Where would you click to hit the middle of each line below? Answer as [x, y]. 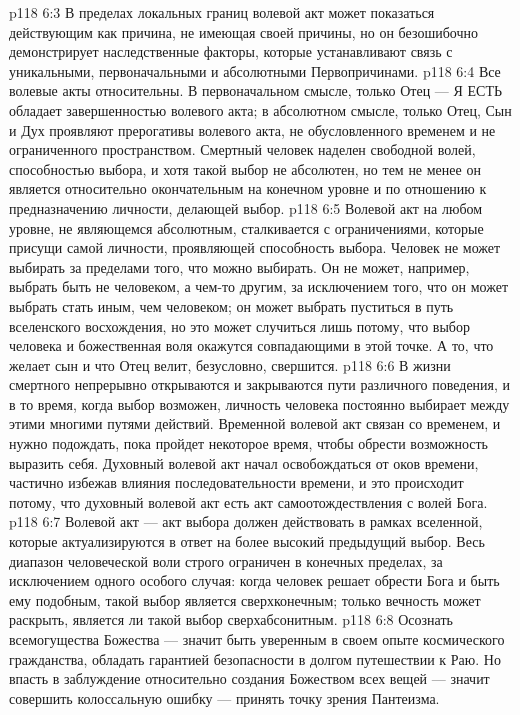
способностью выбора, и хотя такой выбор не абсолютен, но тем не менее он [245, 168]
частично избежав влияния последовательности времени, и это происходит [236, 482]
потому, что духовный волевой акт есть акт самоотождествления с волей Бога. [248, 501]
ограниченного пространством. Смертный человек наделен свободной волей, [242, 149]
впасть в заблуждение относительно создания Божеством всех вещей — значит [249, 678]
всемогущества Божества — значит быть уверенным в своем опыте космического [257, 639]
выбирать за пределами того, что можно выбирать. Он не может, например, [239, 266]
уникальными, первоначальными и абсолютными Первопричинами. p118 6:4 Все [255, 70]
